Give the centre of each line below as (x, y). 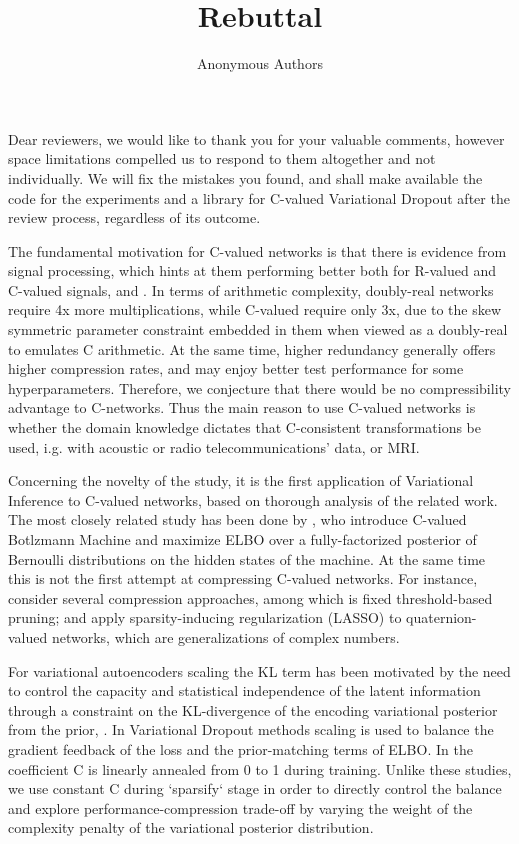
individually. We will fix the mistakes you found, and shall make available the (245, 177)
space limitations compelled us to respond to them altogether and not (222, 158)
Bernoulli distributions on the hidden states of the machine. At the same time (247, 558)
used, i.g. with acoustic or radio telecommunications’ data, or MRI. (214, 446)
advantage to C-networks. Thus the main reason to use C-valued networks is (242, 407)
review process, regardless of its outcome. (134, 217)
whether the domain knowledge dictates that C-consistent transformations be (244, 427)
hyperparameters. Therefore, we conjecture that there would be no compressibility (259, 387)
